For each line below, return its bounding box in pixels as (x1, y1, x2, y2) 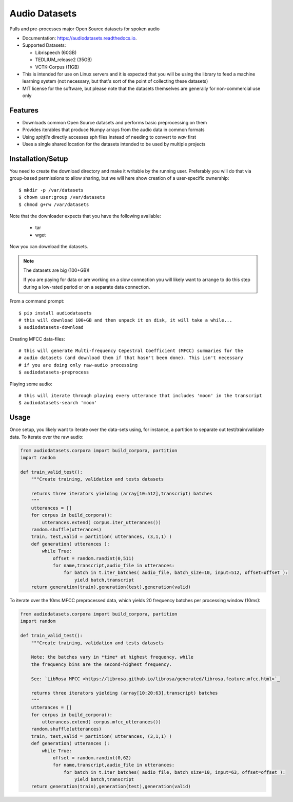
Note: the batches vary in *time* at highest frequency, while (31, 654, 194, 660)
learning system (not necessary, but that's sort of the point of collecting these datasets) (22, 78, 208, 84)
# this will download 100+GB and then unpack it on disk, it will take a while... (18, 317, 232, 323)
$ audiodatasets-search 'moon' (18, 400, 97, 406)
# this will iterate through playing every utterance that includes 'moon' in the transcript (18, 393, 262, 399)
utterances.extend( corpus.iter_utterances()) (42, 519, 161, 525)
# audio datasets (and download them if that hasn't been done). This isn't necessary (18, 355, 243, 361)
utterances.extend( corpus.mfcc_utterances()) (42, 719, 161, 724)
